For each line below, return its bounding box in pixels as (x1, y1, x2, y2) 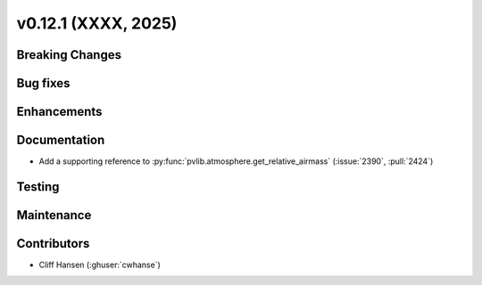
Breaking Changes (16, 47, 122, 62)
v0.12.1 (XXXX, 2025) (16, 13, 178, 33)
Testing (16, 179, 60, 194)
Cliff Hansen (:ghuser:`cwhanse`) (38, 259, 161, 271)
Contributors (16, 236, 90, 251)
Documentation (16, 133, 105, 148)
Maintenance (16, 208, 92, 223)
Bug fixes (16, 76, 71, 91)
